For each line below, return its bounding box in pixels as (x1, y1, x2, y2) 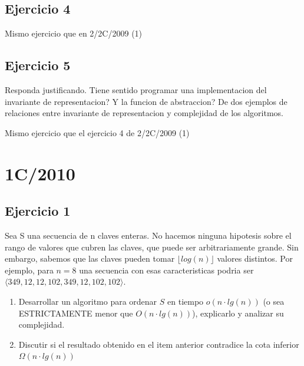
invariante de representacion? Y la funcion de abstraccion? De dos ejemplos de (5, 95, 288, 107)
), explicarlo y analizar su (192, 306, 284, 319)
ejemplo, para (5, 263, 54, 276)
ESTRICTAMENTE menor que (18, 306, 133, 319)
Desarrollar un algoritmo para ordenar (18, 295, 157, 307)
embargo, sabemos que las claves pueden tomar (5, 252, 175, 265)
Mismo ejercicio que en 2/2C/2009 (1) (5, 27, 143, 39)
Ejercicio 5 (5, 56, 71, 74)
